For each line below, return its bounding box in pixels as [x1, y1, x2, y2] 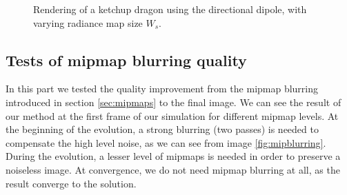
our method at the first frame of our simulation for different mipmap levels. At [6, 108, 339, 123]
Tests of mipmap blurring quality [6, 49, 247, 70]
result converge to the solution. [6, 176, 137, 190]
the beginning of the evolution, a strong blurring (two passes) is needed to [6, 122, 319, 136]
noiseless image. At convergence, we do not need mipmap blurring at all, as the [6, 162, 340, 176]
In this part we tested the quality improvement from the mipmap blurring [6, 81, 319, 96]
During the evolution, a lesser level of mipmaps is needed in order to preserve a [6, 149, 341, 163]
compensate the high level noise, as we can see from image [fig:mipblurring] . [6, 135, 326, 150]
